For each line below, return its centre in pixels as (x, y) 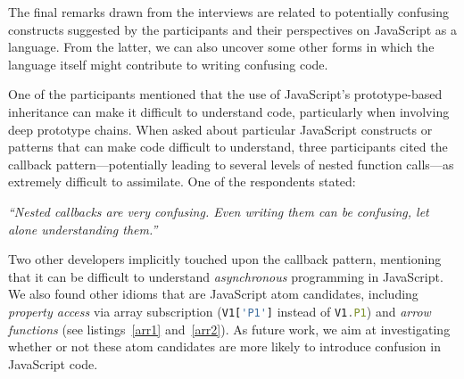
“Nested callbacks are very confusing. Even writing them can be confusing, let (219, 211)
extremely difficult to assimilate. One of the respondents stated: (182, 181)
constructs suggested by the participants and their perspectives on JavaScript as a (233, 29)
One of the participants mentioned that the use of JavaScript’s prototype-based (225, 94)
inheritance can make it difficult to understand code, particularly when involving (229, 111)
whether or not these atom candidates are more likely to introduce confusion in (224, 346)
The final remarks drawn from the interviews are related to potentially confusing (229, 12)
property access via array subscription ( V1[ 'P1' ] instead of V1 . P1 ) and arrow (220, 311)
